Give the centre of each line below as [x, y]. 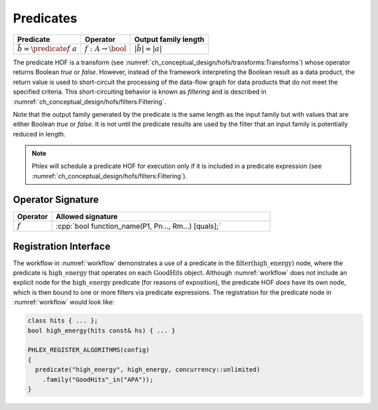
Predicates [45, 18]
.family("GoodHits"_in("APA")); [98, 379]
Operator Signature [56, 199]
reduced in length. [39, 134]
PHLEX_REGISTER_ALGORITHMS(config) [89, 350]
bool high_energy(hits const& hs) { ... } [101, 330]
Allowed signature [87, 216]
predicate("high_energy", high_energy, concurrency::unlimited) [148, 370]
